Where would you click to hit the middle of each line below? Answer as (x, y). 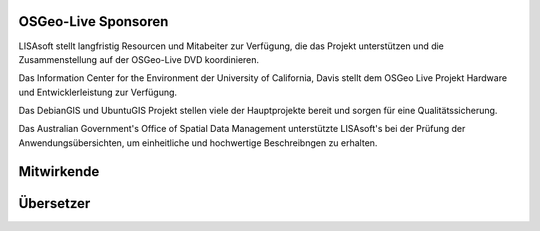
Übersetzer (54, 203)
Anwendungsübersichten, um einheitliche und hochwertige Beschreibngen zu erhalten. (198, 142)
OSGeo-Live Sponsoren (93, 21)
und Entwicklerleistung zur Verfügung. (98, 92)
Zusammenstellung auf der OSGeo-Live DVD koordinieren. (139, 59)
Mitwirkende (59, 171)
